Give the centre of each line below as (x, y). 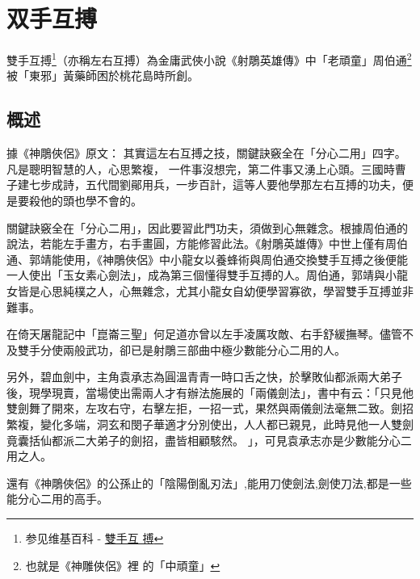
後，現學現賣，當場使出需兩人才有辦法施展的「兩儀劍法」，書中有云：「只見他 (210, 392)
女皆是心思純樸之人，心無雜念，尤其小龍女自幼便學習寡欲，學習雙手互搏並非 (210, 290)
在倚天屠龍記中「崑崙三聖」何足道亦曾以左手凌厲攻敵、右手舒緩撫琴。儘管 (204, 334)
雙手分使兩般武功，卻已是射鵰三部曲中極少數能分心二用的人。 (181, 349)
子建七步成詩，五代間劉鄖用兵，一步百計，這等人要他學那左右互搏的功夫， (204, 185)
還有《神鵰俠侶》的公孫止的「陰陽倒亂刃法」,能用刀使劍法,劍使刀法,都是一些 (209, 483)
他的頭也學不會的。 (91, 200)
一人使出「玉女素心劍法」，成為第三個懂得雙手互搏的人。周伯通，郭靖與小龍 (207, 275)
